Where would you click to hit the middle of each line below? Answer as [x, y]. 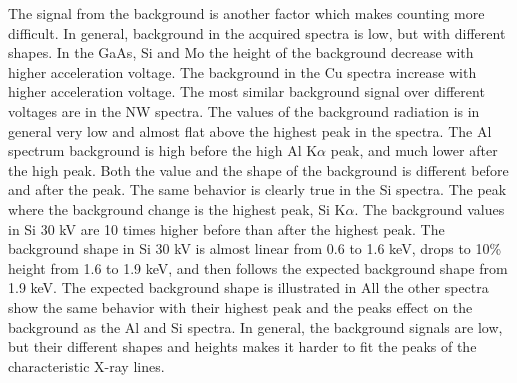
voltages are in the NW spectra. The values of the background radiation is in [244, 110]
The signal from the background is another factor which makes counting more [246, 13]
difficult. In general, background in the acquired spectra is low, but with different [257, 32]
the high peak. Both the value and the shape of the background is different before [258, 169]
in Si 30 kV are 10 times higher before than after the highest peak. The [226, 228]
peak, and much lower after [414, 150]
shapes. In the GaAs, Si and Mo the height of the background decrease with [241, 52]
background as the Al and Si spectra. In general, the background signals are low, [255, 326]
